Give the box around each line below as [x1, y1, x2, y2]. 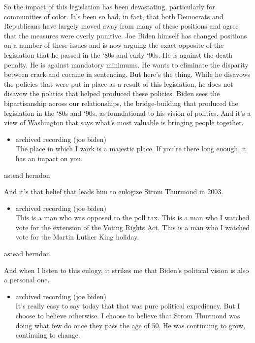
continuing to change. [15, 330, 80, 340]
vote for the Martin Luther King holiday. [15, 232, 139, 242]
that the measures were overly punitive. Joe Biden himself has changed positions [4, 30, 247, 40]
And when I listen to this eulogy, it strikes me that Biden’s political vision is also [4, 265, 249, 275]
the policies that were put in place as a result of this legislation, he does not [4, 78, 233, 89]
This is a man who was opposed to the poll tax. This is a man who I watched [15, 212, 250, 223]
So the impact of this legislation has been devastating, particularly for [4, 1, 215, 11]
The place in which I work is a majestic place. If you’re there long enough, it [15, 143, 247, 154]
